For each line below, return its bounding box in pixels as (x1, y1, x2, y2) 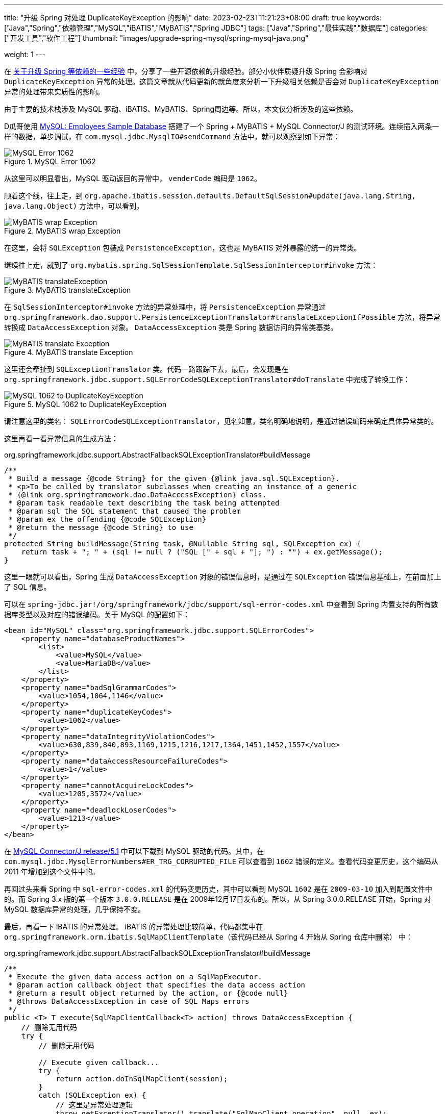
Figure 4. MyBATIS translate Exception (4, 348, 133, 357)
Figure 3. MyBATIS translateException (4, 286, 131, 294)
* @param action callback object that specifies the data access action (8, 981, 306, 989)
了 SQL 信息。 (4, 583, 51, 591)
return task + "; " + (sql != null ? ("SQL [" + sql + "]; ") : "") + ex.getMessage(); (21, 548, 383, 556)
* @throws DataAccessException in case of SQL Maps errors (8, 997, 250, 1005)
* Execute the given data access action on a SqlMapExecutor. (8, 973, 262, 981)
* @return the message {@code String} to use (8, 523, 193, 531)
